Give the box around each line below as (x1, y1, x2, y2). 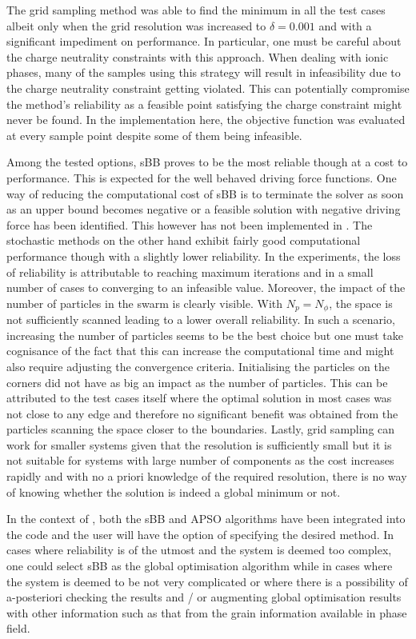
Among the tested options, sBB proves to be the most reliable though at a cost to (6, 154, 408, 170)
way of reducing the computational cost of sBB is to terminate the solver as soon (6, 185, 404, 202)
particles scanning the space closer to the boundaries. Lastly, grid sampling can (6, 421, 395, 437)
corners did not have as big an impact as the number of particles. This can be (6, 373, 388, 390)
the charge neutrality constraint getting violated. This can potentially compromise (6, 79, 410, 96)
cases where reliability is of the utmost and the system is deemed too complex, (6, 541, 392, 558)
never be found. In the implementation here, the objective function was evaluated (6, 111, 406, 128)
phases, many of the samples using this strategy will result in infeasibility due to (6, 64, 401, 81)
